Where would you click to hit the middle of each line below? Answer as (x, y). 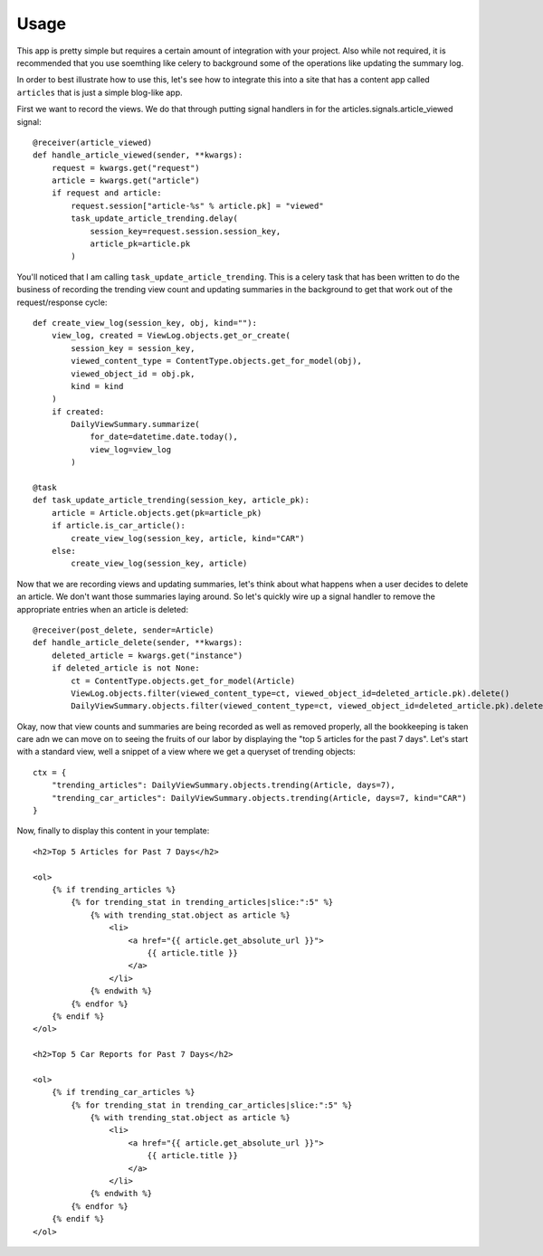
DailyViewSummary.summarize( (136, 424)
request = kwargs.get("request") (126, 168)
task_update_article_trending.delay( (155, 219)
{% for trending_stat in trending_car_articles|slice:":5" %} (212, 1105)
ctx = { (50, 772)
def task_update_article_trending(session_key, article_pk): (171, 500)
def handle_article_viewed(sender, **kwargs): (138, 155)
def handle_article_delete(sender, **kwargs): (138, 643)
